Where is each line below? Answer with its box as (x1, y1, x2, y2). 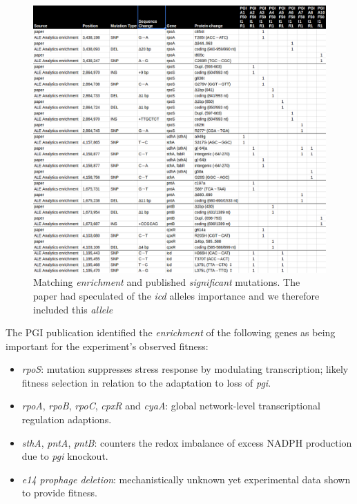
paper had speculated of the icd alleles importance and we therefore (33, 288, 320, 302)
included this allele (33, 302, 113, 316)
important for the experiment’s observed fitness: (6, 338, 209, 353)
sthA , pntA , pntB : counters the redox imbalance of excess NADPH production (21, 435, 352, 449)
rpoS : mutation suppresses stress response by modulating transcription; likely (21, 362, 349, 376)
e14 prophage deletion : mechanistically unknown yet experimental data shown (21, 472, 351, 486)
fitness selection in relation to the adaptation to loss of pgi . (21, 375, 271, 389)
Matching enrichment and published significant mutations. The (33, 275, 300, 289)
